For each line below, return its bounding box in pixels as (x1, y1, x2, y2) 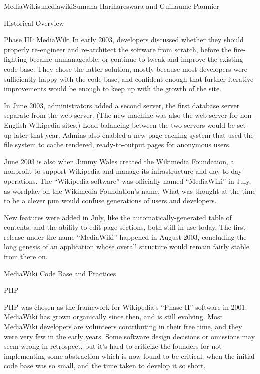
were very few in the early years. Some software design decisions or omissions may (4, 331, 255, 341)
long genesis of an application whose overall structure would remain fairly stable (4, 241, 249, 252)
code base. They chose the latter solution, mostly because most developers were (4, 63, 248, 74)
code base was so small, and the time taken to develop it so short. (4, 360, 206, 371)
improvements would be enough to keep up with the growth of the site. (4, 83, 221, 94)
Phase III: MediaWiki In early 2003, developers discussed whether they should (4, 34, 244, 45)
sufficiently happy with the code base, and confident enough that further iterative (4, 73, 254, 84)
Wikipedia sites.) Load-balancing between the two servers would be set (29, 119, 246, 130)
